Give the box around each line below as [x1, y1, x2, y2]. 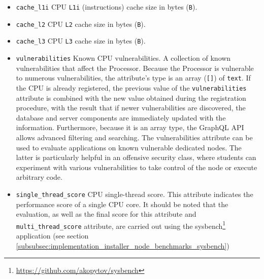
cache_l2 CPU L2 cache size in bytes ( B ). [16, 18, 146, 29]
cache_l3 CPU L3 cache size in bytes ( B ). [16, 35, 146, 46]
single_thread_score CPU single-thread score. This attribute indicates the [16, 188, 253, 199]
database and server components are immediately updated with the [16, 112, 226, 123]
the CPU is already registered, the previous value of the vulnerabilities [16, 82, 247, 93]
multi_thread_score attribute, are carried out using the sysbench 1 [16, 219, 226, 231]
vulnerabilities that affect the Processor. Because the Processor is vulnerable [16, 62, 254, 73]
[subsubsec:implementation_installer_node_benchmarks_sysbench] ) [16, 240, 229, 251]
